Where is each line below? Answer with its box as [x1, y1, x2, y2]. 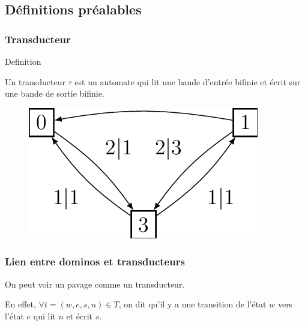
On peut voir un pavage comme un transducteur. [5, 277, 185, 290]
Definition [5, 55, 41, 67]
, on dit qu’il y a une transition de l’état [118, 298, 267, 310]
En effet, [5, 298, 36, 310]
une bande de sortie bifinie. [5, 87, 104, 100]
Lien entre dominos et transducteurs [5, 254, 185, 269]
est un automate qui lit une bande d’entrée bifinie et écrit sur [74, 75, 301, 88]
